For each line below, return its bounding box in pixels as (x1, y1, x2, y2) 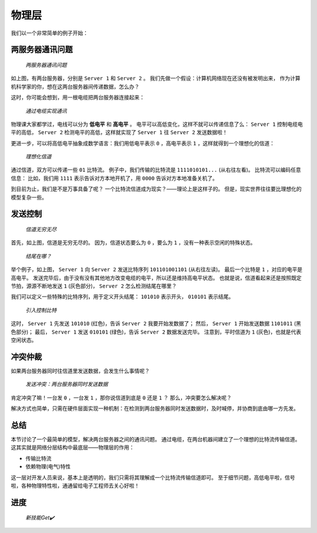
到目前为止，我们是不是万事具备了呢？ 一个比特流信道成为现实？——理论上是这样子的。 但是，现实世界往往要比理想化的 (11, 185, 302, 192)
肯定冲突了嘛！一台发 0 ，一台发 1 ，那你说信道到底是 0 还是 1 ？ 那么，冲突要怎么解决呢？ (11, 394, 232, 401)
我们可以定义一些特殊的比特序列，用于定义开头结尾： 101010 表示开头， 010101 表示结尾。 (11, 293, 234, 300)
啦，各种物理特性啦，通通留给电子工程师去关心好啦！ (11, 482, 140, 489)
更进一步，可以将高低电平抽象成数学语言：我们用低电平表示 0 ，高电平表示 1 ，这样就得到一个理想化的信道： (11, 139, 275, 146)
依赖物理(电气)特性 (25, 463, 71, 470)
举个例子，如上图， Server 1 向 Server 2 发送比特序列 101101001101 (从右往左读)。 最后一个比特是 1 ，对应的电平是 (11, 266, 303, 273)
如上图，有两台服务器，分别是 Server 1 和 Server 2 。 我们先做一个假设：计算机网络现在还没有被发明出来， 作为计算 (11, 75, 301, 82)
